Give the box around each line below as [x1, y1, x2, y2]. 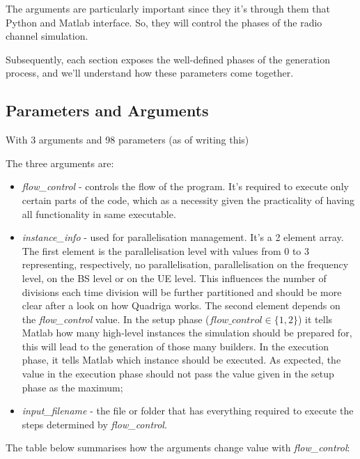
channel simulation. [6, 29, 88, 43]
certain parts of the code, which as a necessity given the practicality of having [22, 192, 354, 207]
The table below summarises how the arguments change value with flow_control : [6, 440, 350, 455]
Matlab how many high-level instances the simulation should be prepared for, [22, 325, 352, 340]
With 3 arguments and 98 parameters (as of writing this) [6, 132, 249, 147]
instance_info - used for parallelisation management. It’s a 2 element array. [22, 230, 344, 244]
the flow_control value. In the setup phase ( [22, 311, 210, 326]
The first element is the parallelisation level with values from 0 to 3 [22, 243, 310, 258]
